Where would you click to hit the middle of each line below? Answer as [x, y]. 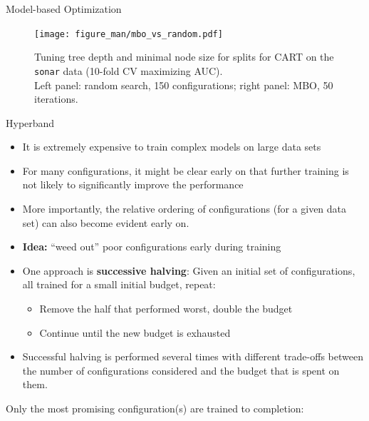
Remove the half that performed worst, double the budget [166, 309]
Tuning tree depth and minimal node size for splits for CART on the [184, 57]
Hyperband [30, 122]
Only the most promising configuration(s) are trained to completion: [155, 408]
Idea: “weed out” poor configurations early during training [152, 247]
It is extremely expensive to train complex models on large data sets [172, 147]
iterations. [56, 99]
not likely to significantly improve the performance [133, 184]
